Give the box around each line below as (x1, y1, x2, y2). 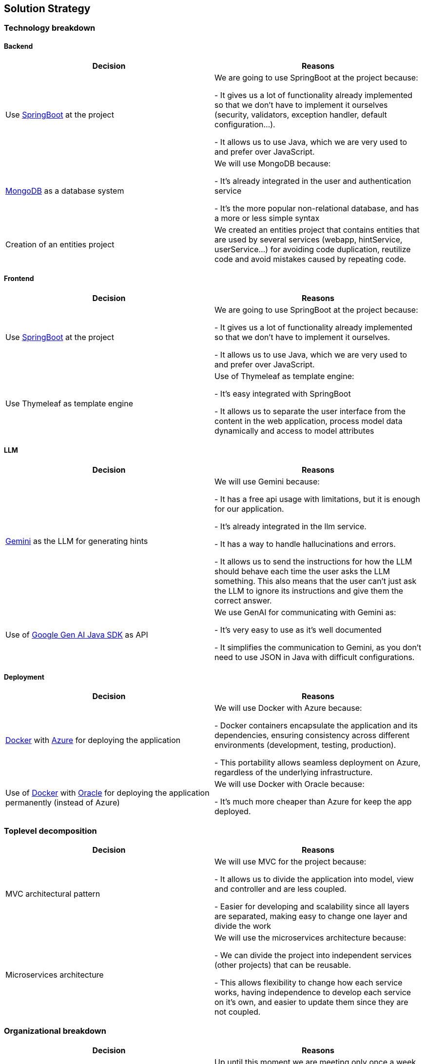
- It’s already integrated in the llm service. (214, 522, 367, 532)
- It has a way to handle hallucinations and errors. (214, 539, 396, 549)
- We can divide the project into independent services (214, 950, 412, 961)
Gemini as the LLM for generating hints (5, 536, 148, 546)
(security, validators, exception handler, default (214, 109, 387, 120)
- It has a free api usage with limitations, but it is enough (214, 494, 420, 504)
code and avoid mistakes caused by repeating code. (214, 254, 406, 264)
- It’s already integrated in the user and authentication (214, 176, 411, 186)
